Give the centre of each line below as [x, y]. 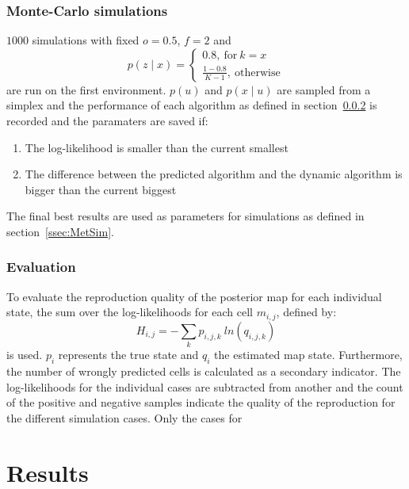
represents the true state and [128, 355]
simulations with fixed [86, 40]
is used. [25, 355]
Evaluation [41, 267]
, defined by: [306, 312]
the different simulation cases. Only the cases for [124, 417]
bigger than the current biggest [101, 189]
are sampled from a [324, 89]
